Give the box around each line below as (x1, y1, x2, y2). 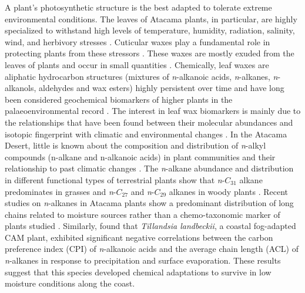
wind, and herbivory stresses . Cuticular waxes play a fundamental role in (5, 35, 270, 48)
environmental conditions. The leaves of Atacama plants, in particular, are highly (5, 12, 297, 25)
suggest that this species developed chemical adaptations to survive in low (5, 265, 272, 278)
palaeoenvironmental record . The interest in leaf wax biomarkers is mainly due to (5, 105, 301, 117)
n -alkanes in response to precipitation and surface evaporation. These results (5, 254, 281, 267)
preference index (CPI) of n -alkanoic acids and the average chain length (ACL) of (5, 243, 299, 255)
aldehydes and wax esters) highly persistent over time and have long (39, 82, 284, 94)
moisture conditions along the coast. (5, 277, 135, 289)
